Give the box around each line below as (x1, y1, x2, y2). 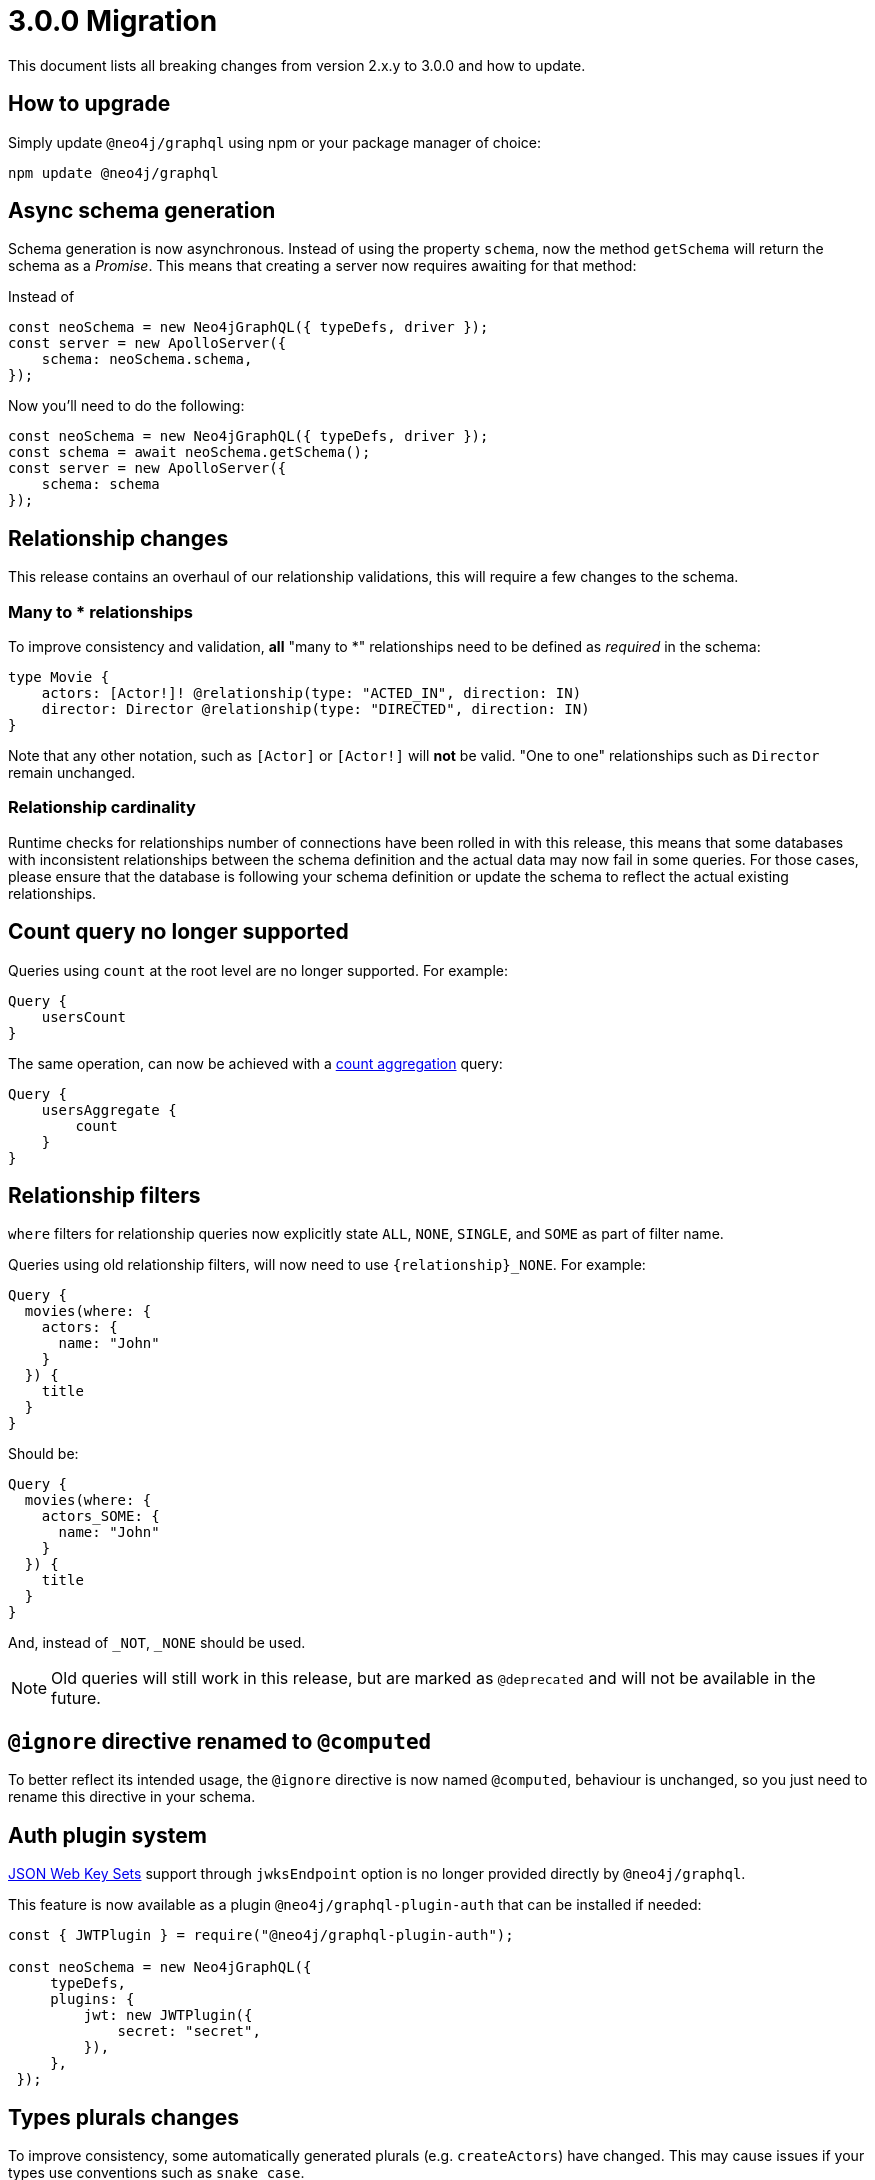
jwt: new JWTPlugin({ (83, 2007, 253, 2024)
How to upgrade (8, 91, 171, 117)
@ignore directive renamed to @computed (8, 1728, 432, 1754)
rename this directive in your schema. (8, 1788, 256, 1806)
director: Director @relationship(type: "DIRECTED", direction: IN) (41, 701, 590, 718)
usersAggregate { (41, 1101, 177, 1118)
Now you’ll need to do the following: (8, 397, 245, 415)
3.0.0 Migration (8, 4, 218, 38)
